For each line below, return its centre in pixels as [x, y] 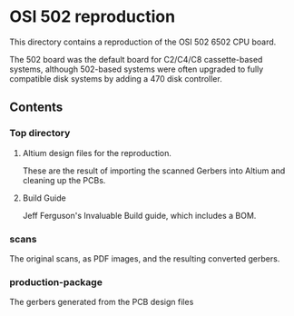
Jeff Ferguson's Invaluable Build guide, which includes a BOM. [139, 215]
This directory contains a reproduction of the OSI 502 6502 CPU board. [143, 42]
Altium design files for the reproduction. [97, 153]
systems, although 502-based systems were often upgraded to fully [137, 69]
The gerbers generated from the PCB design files [102, 302]
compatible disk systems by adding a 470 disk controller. [116, 78]
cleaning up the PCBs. [64, 180]
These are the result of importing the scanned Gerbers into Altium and [154, 171]
